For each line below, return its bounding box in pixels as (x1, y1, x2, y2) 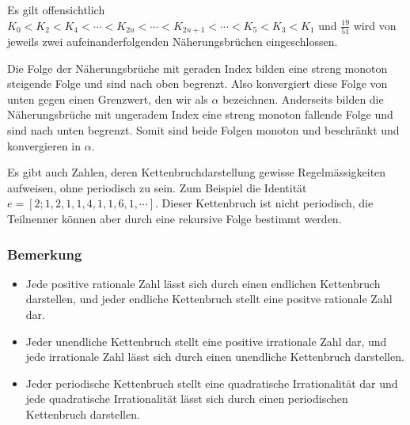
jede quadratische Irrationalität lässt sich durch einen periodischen (25, 390, 348, 407)
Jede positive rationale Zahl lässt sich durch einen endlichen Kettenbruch (25, 275, 381, 291)
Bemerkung (7, 244, 82, 264)
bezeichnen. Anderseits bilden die (222, 90, 384, 107)
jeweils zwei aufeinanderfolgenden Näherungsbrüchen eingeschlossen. (7, 33, 338, 50)
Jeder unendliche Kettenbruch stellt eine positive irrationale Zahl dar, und (25, 332, 387, 349)
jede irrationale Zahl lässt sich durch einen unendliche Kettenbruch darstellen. (25, 348, 404, 365)
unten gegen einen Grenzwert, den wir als (7, 90, 208, 107)
